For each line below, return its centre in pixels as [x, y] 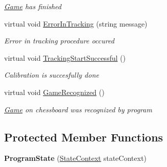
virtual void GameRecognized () [54, 92]
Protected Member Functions [84, 137]
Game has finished [33, 6]
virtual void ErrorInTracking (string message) [76, 23]
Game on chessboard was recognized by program [78, 109]
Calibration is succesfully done [52, 75]
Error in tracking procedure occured [59, 41]
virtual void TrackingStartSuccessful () [65, 57]
